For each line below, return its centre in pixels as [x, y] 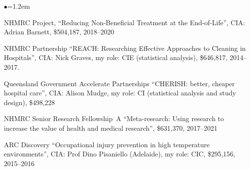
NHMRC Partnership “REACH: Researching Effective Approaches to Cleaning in [125, 48]
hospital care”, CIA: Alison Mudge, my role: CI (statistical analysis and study [120, 93]
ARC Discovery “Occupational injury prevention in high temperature [107, 144]
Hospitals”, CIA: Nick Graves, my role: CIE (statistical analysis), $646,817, [116, 57]
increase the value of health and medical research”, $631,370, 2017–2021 [111, 128]
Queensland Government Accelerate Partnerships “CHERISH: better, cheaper [119, 83]
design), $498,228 [30, 102]
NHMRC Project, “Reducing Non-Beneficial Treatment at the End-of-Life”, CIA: [125, 22]
